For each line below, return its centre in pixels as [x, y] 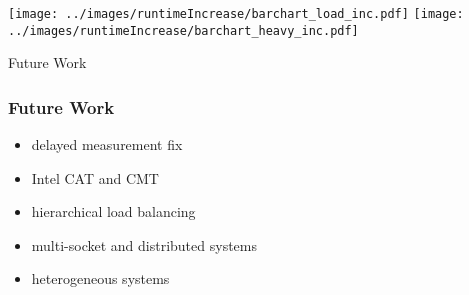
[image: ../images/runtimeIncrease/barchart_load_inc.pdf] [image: [236, 13]
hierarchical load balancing [113, 211]
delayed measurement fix [107, 144]
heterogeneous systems [100, 278]
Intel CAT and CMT [95, 177]
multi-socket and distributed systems [144, 244]
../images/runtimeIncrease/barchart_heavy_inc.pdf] [183, 30]
